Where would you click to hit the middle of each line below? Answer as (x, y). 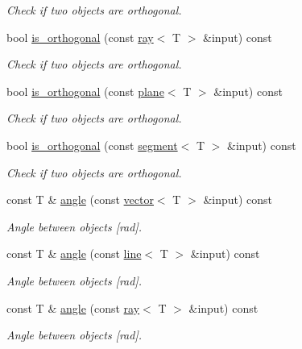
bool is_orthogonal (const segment (92, 145)
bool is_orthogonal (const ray (80, 37)
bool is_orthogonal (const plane (85, 91)
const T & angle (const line (74, 253)
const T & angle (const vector (80, 199)
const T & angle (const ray (73, 307)
